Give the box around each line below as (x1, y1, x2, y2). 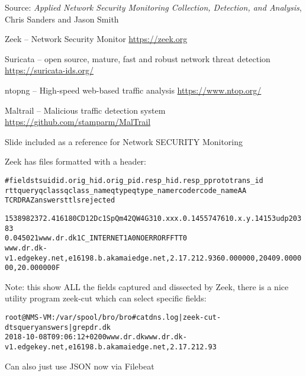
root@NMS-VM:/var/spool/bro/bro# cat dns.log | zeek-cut (5, 313, 217, 322)
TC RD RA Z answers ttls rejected (5, 196, 115, 205)
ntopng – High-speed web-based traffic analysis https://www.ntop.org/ (5, 83, 262, 96)
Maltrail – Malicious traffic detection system (5, 104, 166, 116)
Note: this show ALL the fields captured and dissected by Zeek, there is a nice (5, 280, 289, 293)
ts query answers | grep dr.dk (9, 323, 111, 332)
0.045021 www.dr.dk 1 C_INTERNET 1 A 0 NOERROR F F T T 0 (5, 234, 187, 243)
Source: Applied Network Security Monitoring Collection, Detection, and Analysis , (5, 1, 302, 13)
